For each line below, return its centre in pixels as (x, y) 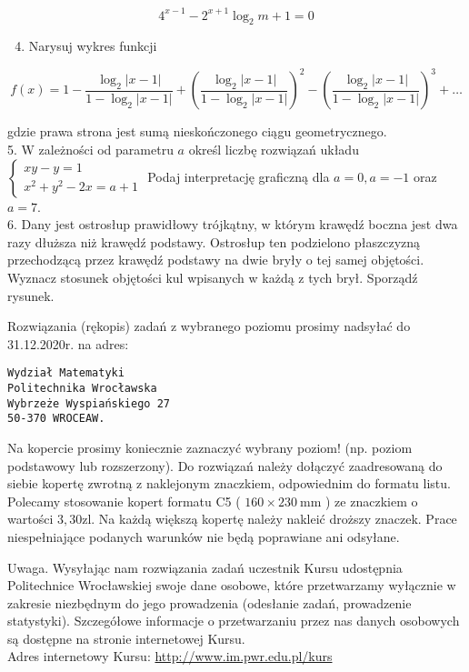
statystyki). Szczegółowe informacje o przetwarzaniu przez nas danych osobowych (234, 621)
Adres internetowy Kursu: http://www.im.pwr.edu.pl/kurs (170, 656)
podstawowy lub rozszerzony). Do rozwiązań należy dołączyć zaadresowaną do (225, 465)
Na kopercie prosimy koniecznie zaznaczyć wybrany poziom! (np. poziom (210, 447)
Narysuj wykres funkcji (93, 46)
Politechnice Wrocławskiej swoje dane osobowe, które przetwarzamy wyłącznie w (232, 585)
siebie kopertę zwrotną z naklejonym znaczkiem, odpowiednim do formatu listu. (229, 483)
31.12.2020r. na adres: (68, 343)
